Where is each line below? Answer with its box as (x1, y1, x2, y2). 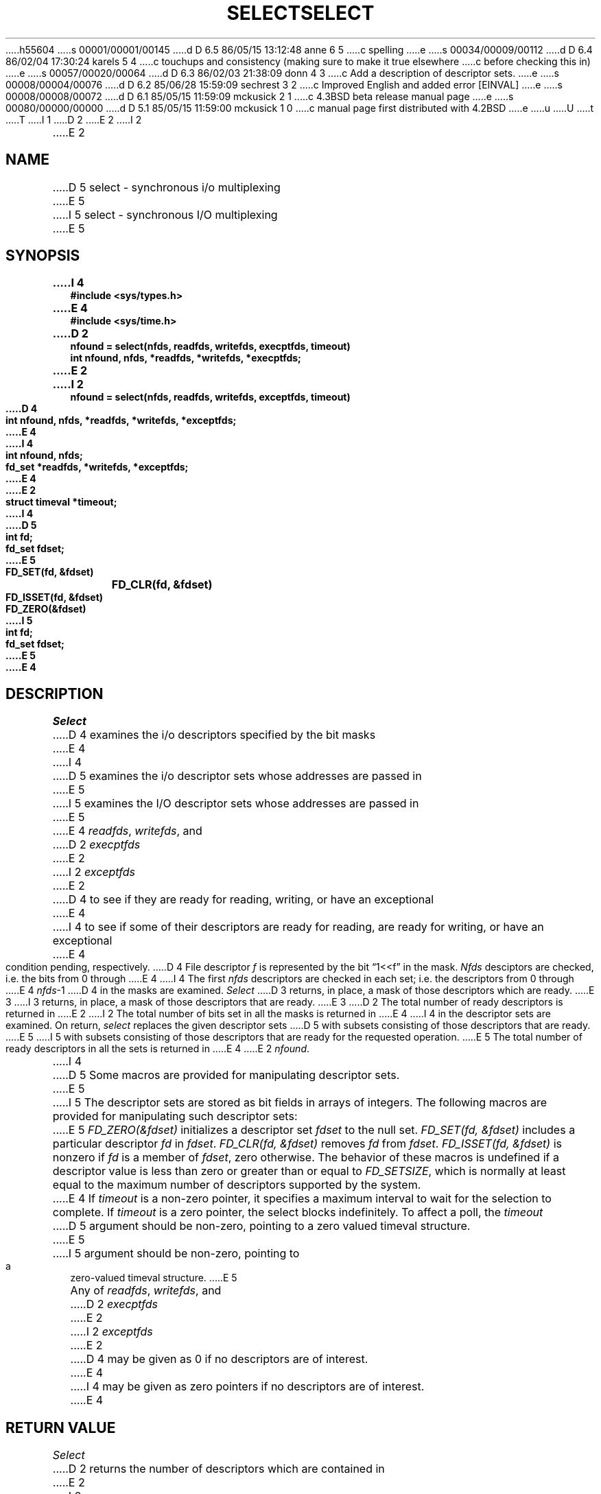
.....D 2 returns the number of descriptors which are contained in (52, 1462, 385, 1476)
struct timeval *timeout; (5, 496, 117, 508)
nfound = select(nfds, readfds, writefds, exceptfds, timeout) (70, 391, 351, 403)
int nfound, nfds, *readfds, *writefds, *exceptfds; (5, 414, 237, 427)
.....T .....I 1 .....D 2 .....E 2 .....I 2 (5, 113, 142, 126)
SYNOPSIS (5, 247, 80, 265)
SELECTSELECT (226, 1, 375, 25)
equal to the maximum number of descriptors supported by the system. (52, 1178, 421, 1192)
